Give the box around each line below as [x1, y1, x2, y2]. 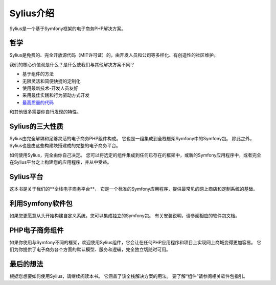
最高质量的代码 [22, 99, 54, 106]
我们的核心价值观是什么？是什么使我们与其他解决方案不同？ [9, 61, 135, 67]
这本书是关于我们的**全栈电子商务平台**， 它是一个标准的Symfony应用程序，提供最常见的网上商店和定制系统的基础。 [9, 186, 258, 192]
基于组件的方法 [22, 71, 54, 77]
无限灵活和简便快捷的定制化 [22, 78, 81, 84]
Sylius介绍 [9, 8, 55, 19]
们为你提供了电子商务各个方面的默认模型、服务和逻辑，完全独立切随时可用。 [9, 246, 171, 252]
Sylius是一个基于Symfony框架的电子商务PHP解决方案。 [9, 25, 126, 32]
